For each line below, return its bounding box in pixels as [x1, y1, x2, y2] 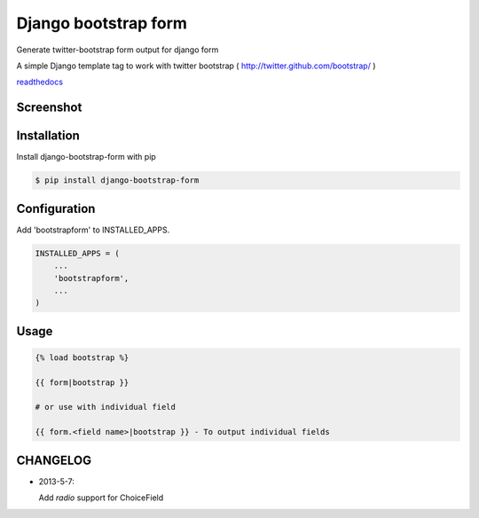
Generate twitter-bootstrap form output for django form [16, 44, 219, 55]
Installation [16, 129, 80, 144]
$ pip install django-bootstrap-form [35, 176, 200, 185]
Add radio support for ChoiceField [38, 492, 164, 503]
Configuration [16, 200, 96, 216]
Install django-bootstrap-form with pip [16, 152, 157, 162]
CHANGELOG [16, 452, 92, 467]
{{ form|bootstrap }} [35, 377, 130, 388]
